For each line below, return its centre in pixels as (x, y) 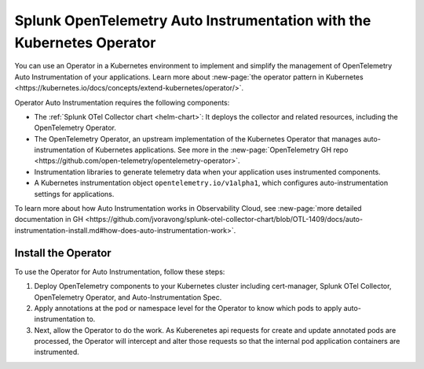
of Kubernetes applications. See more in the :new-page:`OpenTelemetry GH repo (217, 150)
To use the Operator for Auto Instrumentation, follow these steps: (120, 271)
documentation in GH (49, 220)
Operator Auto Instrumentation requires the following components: (122, 102)
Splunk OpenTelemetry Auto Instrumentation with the (193, 20)
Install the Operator (63, 253)
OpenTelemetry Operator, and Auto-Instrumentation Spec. (128, 297)
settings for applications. (74, 194)
